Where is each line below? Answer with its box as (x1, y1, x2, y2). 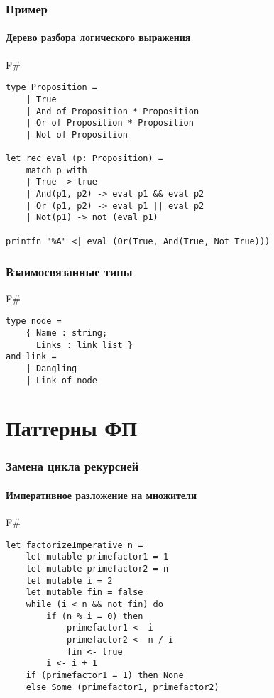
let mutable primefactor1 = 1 (26, 552, 169, 562)
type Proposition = (6, 82, 97, 93)
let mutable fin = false (26, 587, 143, 598)
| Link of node (26, 375, 97, 386)
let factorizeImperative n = (6, 540, 143, 550)
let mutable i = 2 (26, 575, 113, 586)
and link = (6, 351, 57, 362)
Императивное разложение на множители (6, 487, 197, 502)
